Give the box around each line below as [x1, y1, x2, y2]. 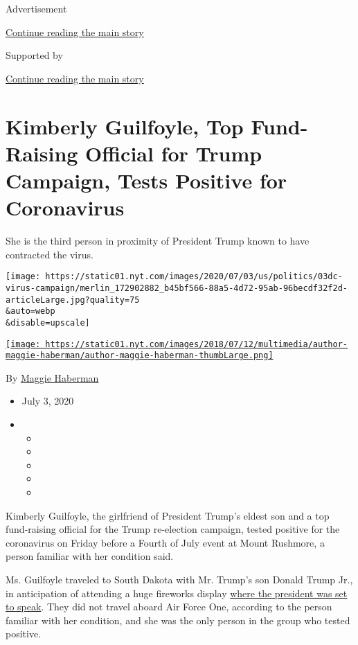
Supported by [6, 48, 63, 62]
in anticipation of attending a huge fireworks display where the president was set [6, 585, 348, 600]
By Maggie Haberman [6, 370, 99, 385]
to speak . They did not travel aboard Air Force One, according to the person [6, 599, 332, 614]
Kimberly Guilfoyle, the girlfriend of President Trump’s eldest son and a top [6, 508, 330, 522]
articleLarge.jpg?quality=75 [6, 294, 140, 305]
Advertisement [6, 1, 67, 15]
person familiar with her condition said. [6, 549, 174, 563]
